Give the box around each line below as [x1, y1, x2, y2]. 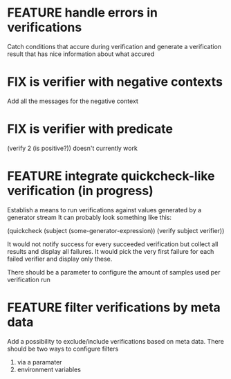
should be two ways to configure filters [7, 344, 119, 353]
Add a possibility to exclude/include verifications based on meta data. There [7, 337, 225, 345]
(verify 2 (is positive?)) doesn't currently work [7, 144, 138, 152]
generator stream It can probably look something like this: [7, 213, 172, 221]
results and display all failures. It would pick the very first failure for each [7, 247, 214, 255]
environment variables [17, 365, 82, 373]
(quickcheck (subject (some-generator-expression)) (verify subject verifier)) [7, 226, 225, 234]
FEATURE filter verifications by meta [7, 299, 221, 315]
